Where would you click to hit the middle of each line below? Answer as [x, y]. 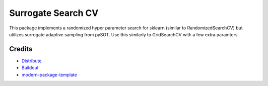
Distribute [32, 61]
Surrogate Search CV [54, 13]
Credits [21, 49]
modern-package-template [49, 75]
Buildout [30, 68]
